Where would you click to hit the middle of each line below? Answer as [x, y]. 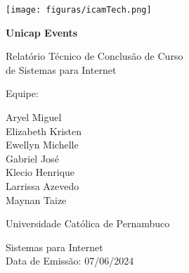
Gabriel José [32, 158]
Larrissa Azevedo [43, 186]
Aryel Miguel [34, 117]
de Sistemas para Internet [61, 69]
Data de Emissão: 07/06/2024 [70, 261]
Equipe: [22, 93]
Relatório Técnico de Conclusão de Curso [94, 56]
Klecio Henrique [40, 172]
